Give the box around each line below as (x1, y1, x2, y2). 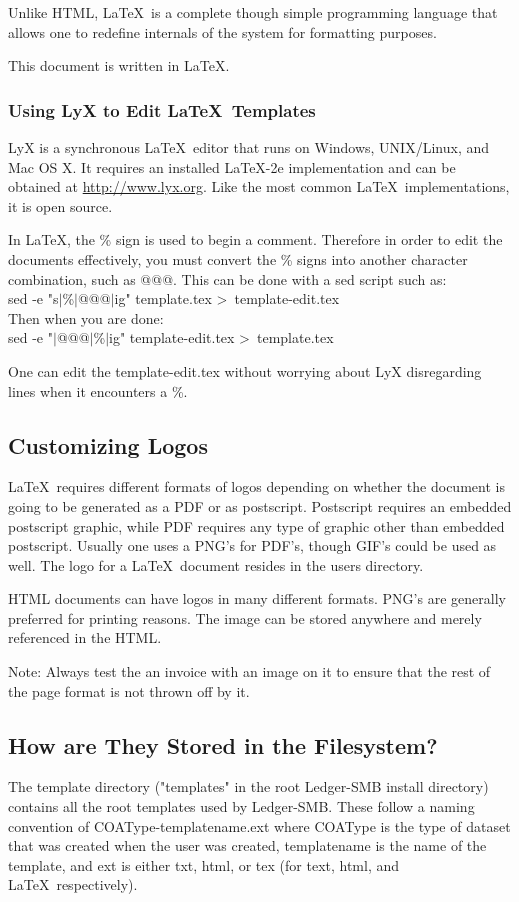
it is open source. (8, 195, 113, 216)
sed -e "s (8, 288, 59, 309)
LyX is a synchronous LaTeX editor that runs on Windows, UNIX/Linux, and (8, 137, 490, 157)
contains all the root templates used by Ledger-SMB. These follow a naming (8, 796, 475, 817)
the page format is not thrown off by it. (8, 680, 250, 701)
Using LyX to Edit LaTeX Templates (8, 97, 316, 122)
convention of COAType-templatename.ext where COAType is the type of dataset (8, 815, 511, 836)
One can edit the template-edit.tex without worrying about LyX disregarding (8, 360, 482, 381)
